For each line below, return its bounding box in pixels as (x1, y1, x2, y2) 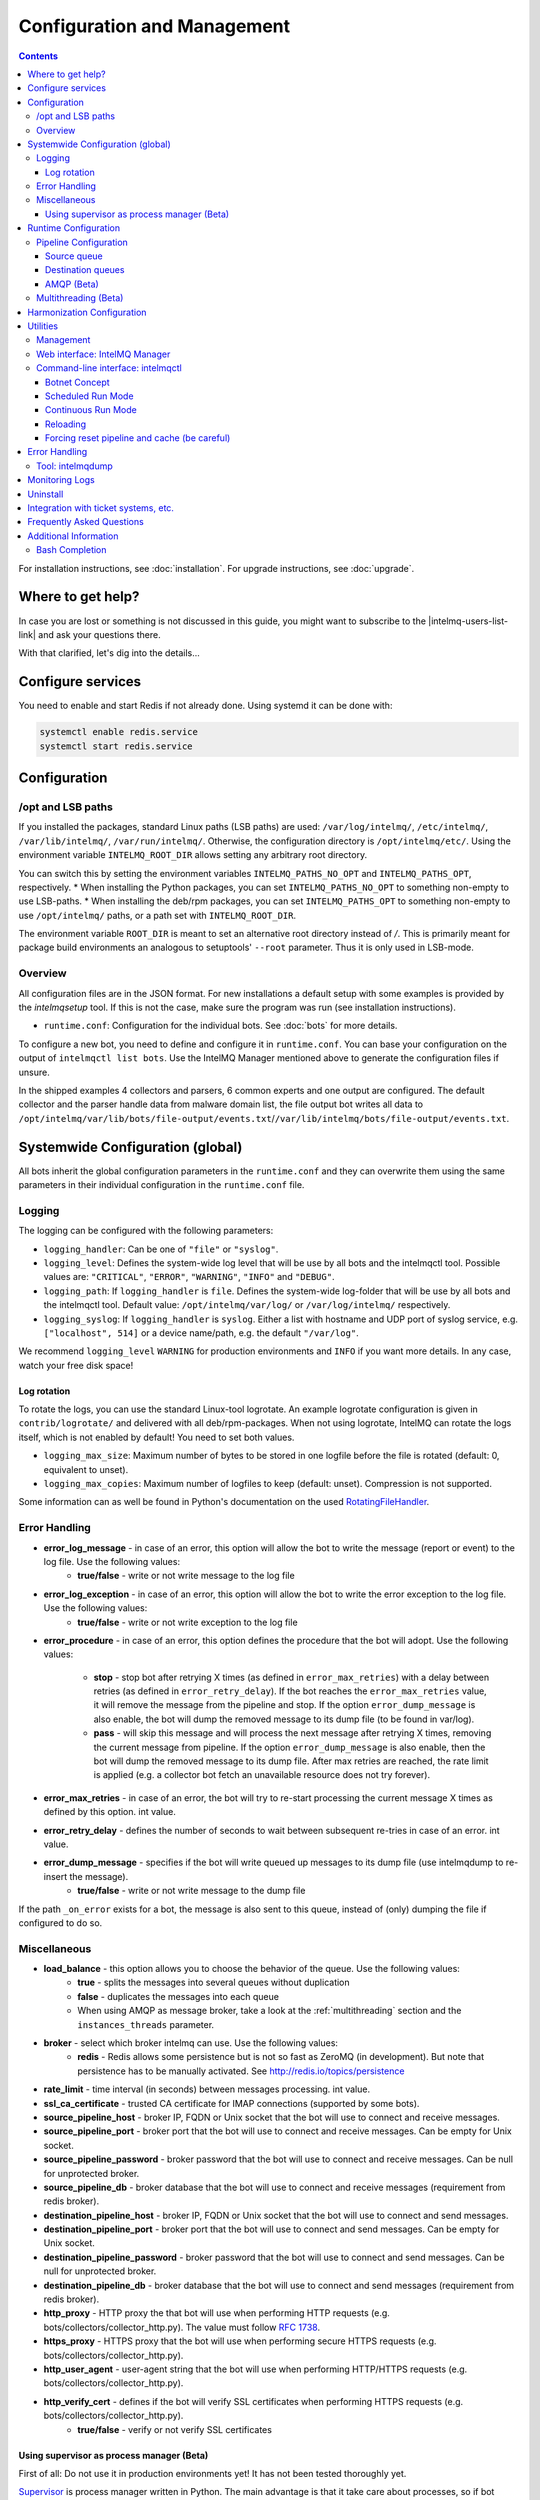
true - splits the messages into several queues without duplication (77, 1976, 350, 1989)
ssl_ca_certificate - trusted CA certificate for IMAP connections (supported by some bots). (43, 2097, 420, 2109)
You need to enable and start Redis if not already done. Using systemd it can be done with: (18, 700, 393, 712)
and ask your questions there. (38, 628, 161, 640)
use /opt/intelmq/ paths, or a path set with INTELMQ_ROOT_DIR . (18, 909, 297, 921)
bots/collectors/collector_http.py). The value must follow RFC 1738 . (43, 2321, 320, 2333)
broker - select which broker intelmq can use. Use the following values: (43, 2037, 339, 2049)
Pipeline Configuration (36, 236, 129, 248)
